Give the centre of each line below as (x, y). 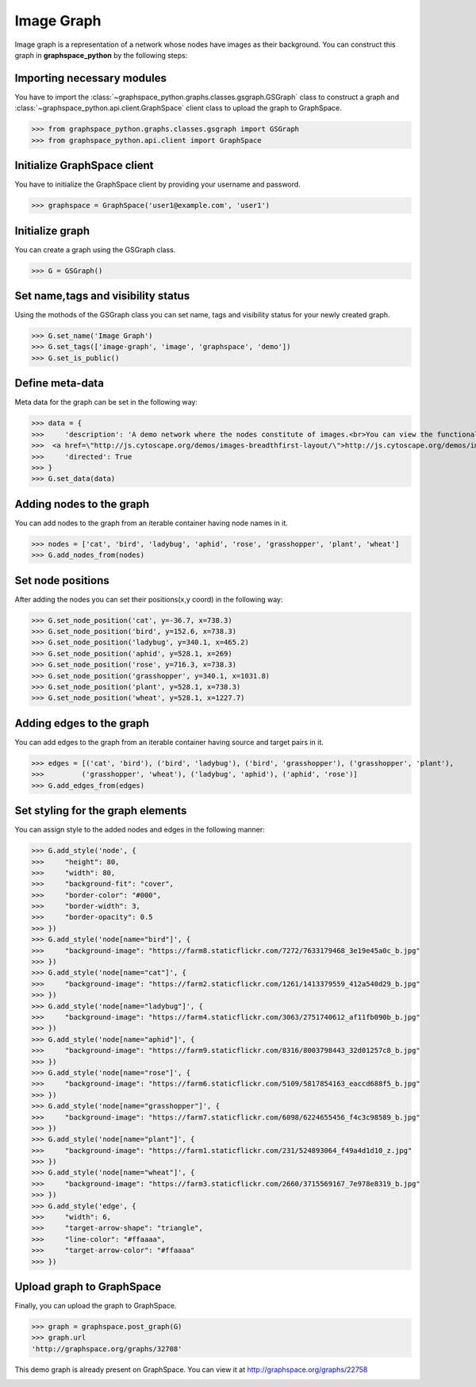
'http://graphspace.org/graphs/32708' (107, 1349)
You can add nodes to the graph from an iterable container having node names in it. (152, 523)
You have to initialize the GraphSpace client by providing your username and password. (157, 184)
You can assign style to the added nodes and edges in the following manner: (140, 830)
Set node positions (62, 580)
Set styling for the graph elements (101, 811)
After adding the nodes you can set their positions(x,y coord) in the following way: (149, 599)
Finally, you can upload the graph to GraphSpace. (96, 1306)
